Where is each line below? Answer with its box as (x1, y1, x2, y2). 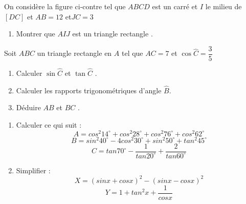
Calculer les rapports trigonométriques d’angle (16, 85, 162, 95)
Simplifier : (16, 165, 51, 175)
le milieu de (205, 1, 242, 11)
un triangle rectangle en (37, 48, 112, 58)
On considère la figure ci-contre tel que (4, 1, 126, 11)
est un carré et (152, 1, 198, 11)
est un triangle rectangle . (72, 28, 153, 39)
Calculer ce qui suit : (16, 119, 82, 130)
